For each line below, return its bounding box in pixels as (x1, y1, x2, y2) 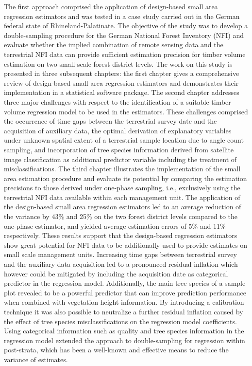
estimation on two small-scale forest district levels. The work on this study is (4, 58, 233, 69)
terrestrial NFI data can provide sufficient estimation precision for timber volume (4, 49, 246, 59)
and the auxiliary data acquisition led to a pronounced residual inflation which (4, 259, 238, 269)
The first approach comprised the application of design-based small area (4, 1, 218, 11)
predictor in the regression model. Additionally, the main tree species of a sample (4, 278, 246, 288)
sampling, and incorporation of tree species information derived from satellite (4, 144, 234, 154)
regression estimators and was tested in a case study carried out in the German (4, 11, 240, 21)
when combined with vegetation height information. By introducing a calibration (4, 297, 244, 307)
